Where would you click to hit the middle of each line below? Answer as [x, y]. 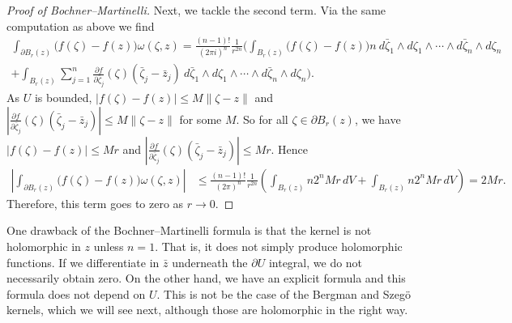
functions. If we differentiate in [83, 262]
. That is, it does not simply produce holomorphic [279, 246]
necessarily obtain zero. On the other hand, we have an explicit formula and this [206, 278]
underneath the [210, 262]
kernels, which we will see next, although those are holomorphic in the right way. [207, 310]
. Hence [290, 149]
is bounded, [63, 98]
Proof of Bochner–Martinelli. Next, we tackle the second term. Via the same [196, 10]
